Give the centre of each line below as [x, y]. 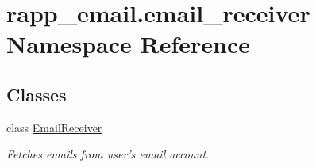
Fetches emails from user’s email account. [108, 154]
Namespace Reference [128, 44]
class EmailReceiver [54, 127]
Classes [37, 94]
